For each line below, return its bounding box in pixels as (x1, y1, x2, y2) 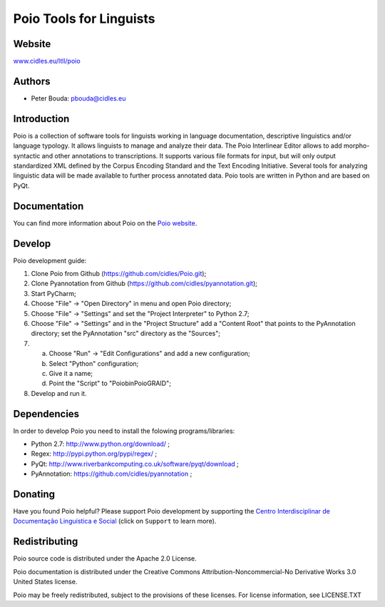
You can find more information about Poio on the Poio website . (13, 218, 197, 228)
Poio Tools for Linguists (13, 11, 155, 26)
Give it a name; (48, 369, 93, 377)
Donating (13, 489, 56, 500)
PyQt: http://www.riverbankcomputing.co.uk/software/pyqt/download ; (31, 459, 239, 468)
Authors (13, 75, 51, 87)
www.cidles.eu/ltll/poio (13, 57, 81, 66)
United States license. (13, 578, 78, 586)
